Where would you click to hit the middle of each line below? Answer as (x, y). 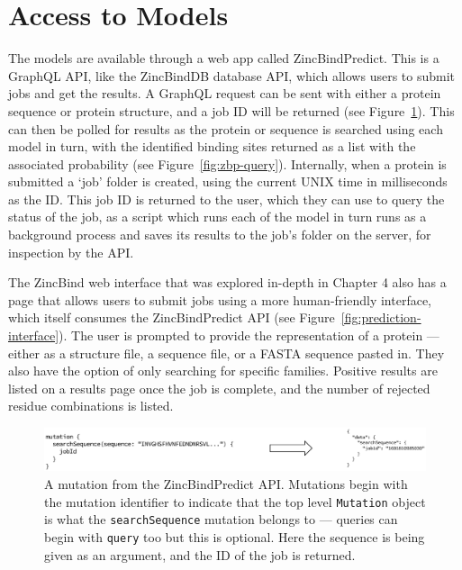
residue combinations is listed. (91, 406)
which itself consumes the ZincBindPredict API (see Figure (172, 317)
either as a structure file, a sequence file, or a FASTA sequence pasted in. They (226, 353)
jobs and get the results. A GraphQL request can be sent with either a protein (225, 93)
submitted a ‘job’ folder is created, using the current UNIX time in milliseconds (228, 181)
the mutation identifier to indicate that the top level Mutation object (235, 501)
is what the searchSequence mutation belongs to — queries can (221, 519)
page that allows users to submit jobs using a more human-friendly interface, (220, 299)
